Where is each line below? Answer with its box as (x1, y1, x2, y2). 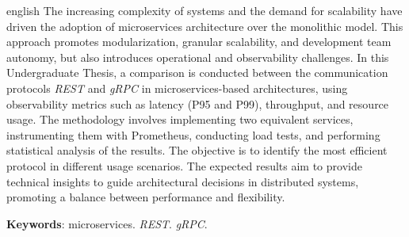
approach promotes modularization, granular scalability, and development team (6, 33, 392, 50)
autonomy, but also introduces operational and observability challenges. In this (6, 48, 389, 65)
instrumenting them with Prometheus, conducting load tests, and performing (6, 126, 380, 143)
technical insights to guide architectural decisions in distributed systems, (6, 173, 359, 189)
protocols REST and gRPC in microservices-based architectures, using (6, 79, 348, 96)
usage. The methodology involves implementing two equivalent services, (6, 111, 354, 128)
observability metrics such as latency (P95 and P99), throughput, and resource (6, 95, 389, 112)
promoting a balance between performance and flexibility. (6, 189, 285, 205)
